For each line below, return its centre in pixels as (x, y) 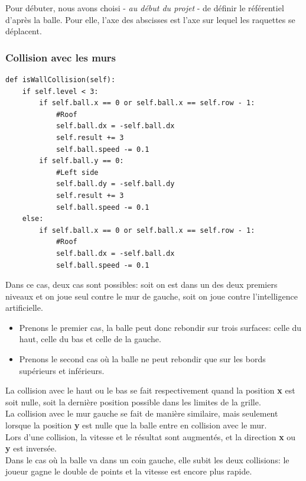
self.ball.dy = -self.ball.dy (115, 184)
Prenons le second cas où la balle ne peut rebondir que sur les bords (142, 359)
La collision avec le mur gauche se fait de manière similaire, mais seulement (142, 413)
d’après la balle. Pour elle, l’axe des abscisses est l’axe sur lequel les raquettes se (150, 19)
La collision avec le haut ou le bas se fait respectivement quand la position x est (150, 390)
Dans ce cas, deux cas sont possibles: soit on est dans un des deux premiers (141, 285)
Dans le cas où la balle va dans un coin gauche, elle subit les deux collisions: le (147, 459)
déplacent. (24, 31)
